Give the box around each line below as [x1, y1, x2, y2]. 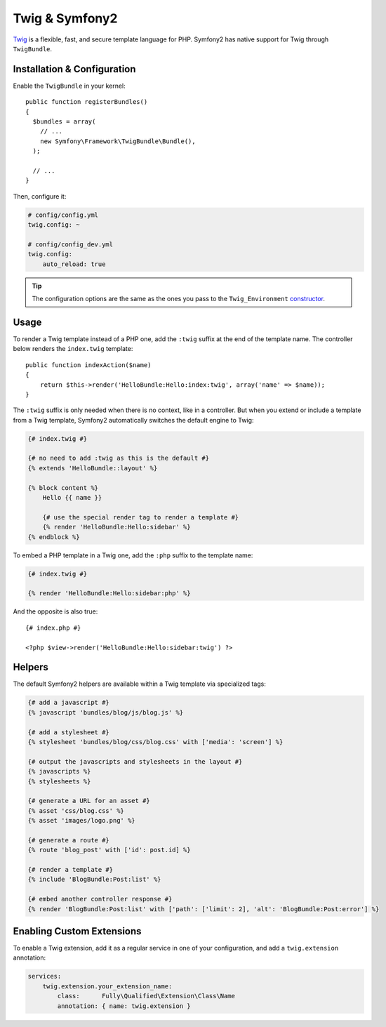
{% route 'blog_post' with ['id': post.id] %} [27, 846, 191, 854]
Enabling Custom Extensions [13, 925, 142, 937]
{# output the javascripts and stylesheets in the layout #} [27, 757, 243, 765]
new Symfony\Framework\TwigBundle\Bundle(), [39, 137, 196, 145]
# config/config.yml [27, 211, 98, 219]
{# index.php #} [25, 623, 81, 632]
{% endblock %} [27, 533, 80, 541]
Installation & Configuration [13, 63, 136, 75]
